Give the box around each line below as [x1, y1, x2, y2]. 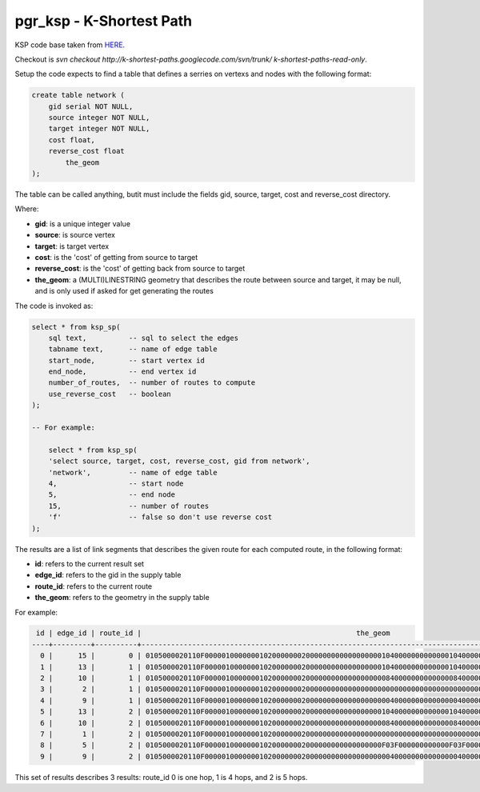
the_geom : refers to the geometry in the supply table [34, 593, 210, 602]
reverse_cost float [48, 146, 126, 156]
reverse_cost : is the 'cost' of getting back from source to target [34, 264, 246, 274]
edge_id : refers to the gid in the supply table [34, 570, 182, 580]
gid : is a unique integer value [34, 218, 131, 228]
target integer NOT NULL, [48, 124, 150, 134]
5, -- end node [48, 490, 176, 499]
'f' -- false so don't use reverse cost [48, 513, 273, 522]
